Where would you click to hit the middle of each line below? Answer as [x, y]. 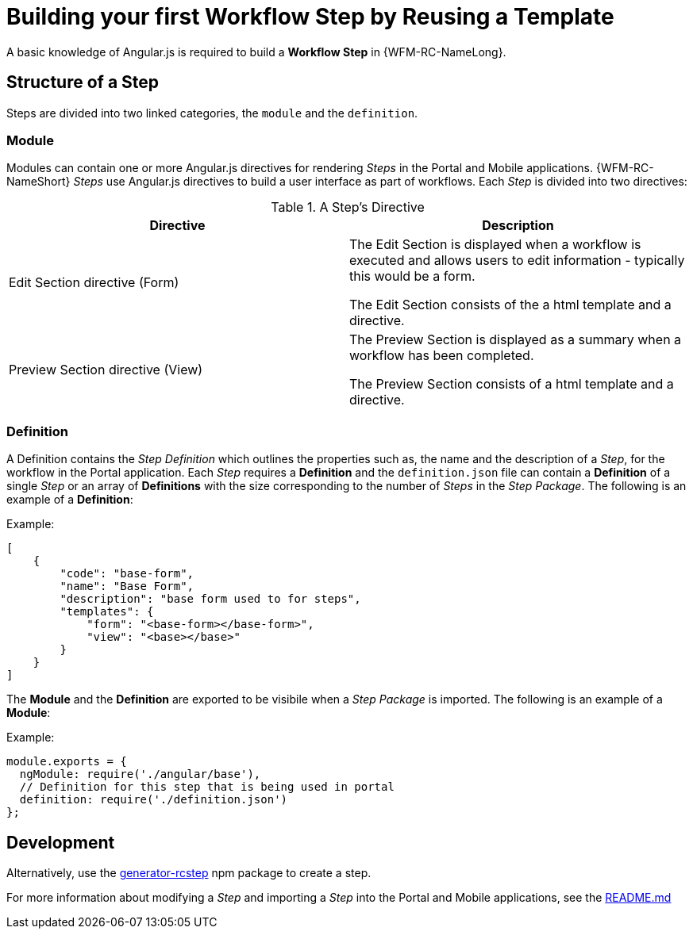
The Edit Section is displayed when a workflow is [495, 245]
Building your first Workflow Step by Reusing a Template [310, 17]
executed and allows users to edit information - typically [517, 261]
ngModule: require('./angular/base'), [140, 774]
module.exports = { [67, 762]
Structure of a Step [83, 82]
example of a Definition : [70, 500]
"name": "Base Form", [127, 586]
